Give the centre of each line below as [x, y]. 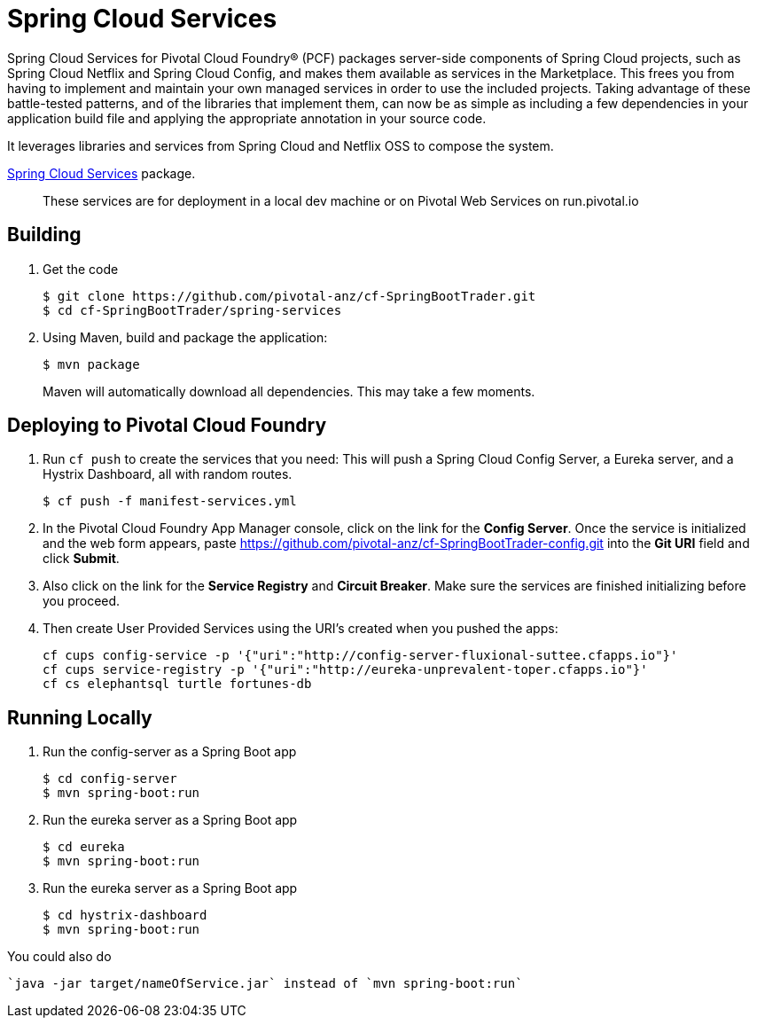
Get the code [81, 269]
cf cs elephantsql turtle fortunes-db [177, 684]
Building [44, 235]
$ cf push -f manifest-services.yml [170, 501]
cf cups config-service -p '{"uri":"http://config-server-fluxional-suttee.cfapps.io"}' [360, 656]
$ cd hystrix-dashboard [125, 915]
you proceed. [82, 601]
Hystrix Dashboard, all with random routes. [168, 474]
